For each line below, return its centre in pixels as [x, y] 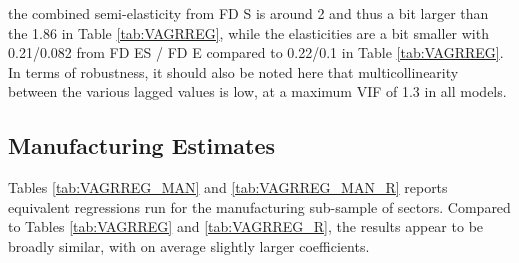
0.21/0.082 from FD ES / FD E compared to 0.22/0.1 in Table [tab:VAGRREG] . [256, 52]
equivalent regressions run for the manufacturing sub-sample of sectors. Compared [259, 206]
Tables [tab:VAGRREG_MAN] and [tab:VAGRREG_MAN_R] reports [228, 187]
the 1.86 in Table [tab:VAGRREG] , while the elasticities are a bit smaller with [248, 32]
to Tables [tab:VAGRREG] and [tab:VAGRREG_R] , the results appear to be [246, 226]
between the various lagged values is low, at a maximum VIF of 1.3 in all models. [257, 91]
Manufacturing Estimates [142, 145]
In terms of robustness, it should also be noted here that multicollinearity [233, 71]
